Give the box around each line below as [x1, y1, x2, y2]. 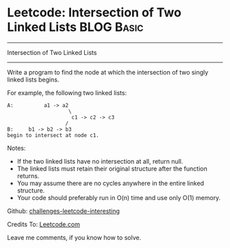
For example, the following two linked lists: [7, 88, 127, 97]
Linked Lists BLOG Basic [7, 19, 144, 35]
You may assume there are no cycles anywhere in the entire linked [16, 179, 204, 187]
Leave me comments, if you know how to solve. [7, 233, 142, 241]
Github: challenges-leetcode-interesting [7, 207, 120, 215]
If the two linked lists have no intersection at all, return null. [16, 157, 183, 165]
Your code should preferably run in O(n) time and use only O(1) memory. [16, 193, 221, 201]
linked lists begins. [7, 75, 60, 84]
